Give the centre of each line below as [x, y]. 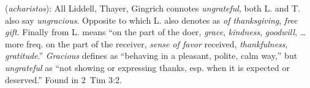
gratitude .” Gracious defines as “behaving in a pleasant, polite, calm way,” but [151, 56]
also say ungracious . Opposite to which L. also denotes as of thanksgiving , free [151, 20]
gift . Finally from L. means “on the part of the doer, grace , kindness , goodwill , [151, 32]
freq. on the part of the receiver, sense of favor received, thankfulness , [157, 43]
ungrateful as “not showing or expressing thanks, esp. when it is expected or [147, 67]
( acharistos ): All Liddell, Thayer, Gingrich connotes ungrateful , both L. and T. [153, 8]
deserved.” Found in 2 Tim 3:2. [63, 79]
